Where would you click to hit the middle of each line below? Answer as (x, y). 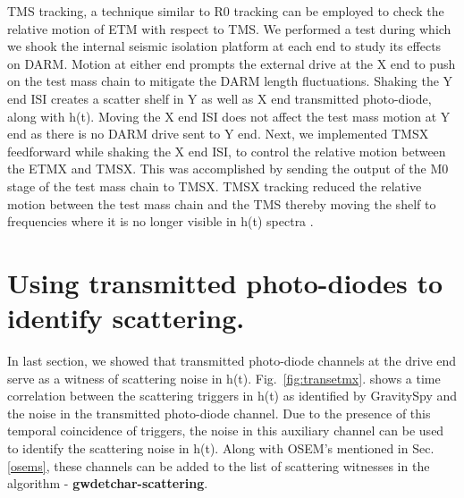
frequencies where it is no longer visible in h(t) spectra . (160, 221)
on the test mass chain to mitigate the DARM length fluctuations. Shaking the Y (230, 81)
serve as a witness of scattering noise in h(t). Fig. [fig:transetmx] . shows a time (224, 378)
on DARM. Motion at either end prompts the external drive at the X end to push (232, 63)
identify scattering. (126, 318)
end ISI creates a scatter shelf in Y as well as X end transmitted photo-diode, (219, 98)
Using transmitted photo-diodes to (225, 282)
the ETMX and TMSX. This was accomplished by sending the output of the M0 (228, 169)
